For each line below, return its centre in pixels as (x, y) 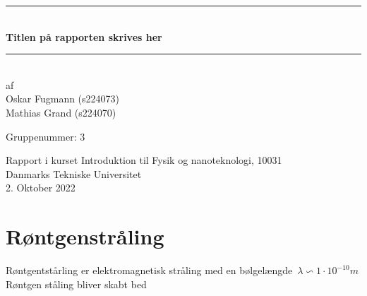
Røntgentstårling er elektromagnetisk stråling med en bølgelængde (149, 270)
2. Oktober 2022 (41, 188)
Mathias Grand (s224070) (61, 112)
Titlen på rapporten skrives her (84, 36)
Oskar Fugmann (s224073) (63, 99)
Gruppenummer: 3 (46, 136)
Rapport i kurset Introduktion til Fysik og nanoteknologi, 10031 (144, 160)
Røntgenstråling (85, 236)
